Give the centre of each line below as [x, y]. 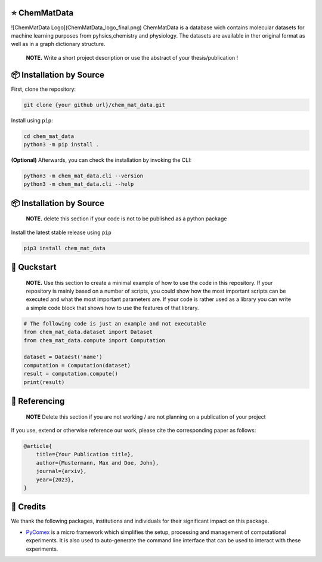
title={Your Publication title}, [85, 454]
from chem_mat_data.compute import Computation [94, 340]
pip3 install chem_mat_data [64, 248]
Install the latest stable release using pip [61, 232]
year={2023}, [55, 480]
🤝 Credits [29, 507]
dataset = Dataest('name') [63, 357]
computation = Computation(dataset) [77, 365]
